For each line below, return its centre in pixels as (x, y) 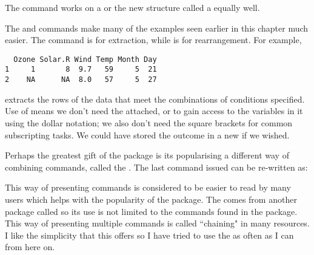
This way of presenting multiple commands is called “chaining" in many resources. (157, 223)
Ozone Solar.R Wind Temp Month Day (85, 59)
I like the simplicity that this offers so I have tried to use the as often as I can (149, 235)
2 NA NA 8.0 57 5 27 (81, 80)
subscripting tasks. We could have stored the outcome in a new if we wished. (147, 134)
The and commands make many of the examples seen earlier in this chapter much (157, 28)
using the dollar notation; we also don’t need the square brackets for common (149, 122)
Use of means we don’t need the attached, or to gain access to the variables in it (154, 111)
